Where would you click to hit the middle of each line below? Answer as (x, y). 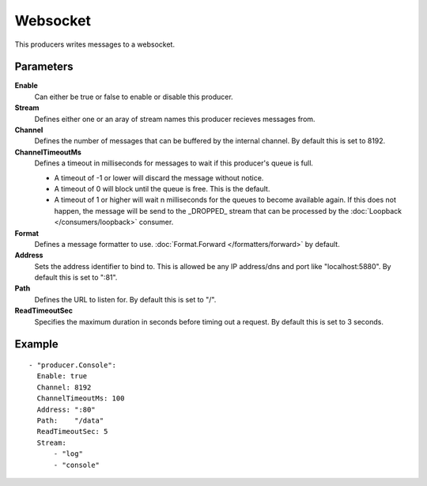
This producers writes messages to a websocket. (95, 44)
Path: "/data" (70, 421)
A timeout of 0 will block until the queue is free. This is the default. (162, 188)
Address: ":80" (66, 409)
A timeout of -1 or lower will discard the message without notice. (159, 177)
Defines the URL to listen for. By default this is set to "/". (125, 299)
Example (36, 344)
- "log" (68, 454)
